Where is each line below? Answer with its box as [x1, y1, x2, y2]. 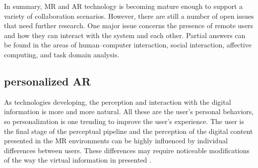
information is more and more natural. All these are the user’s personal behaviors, [4, 106, 254, 117]
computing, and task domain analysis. [4, 49, 120, 59]
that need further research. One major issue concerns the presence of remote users [4, 20, 254, 31]
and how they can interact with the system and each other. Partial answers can [4, 30, 246, 40]
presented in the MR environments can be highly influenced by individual [4, 135, 228, 146]
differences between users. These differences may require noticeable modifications [4, 145, 250, 155]
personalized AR [4, 73, 91, 88]
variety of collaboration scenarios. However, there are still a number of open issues [4, 10, 254, 21]
